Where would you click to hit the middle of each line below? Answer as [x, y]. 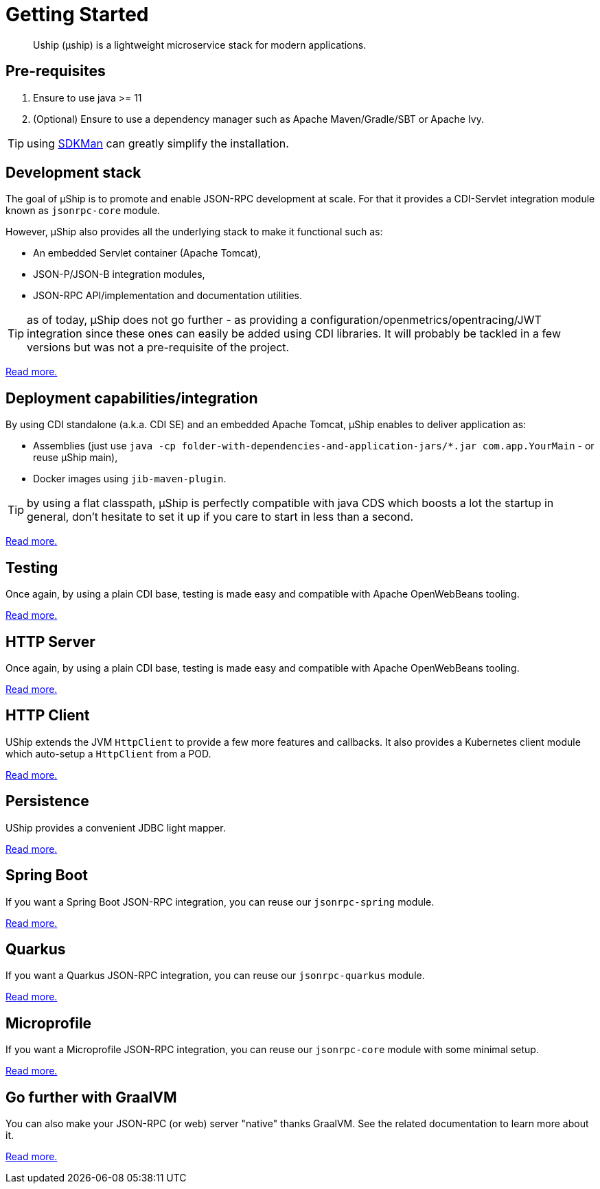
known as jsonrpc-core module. [83, 211]
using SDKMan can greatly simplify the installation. [158, 143]
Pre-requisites [56, 71]
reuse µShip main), [76, 458]
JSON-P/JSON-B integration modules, [119, 274]
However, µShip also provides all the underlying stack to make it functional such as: [194, 232]
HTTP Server [50, 641]
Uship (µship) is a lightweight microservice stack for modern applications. [200, 45]
